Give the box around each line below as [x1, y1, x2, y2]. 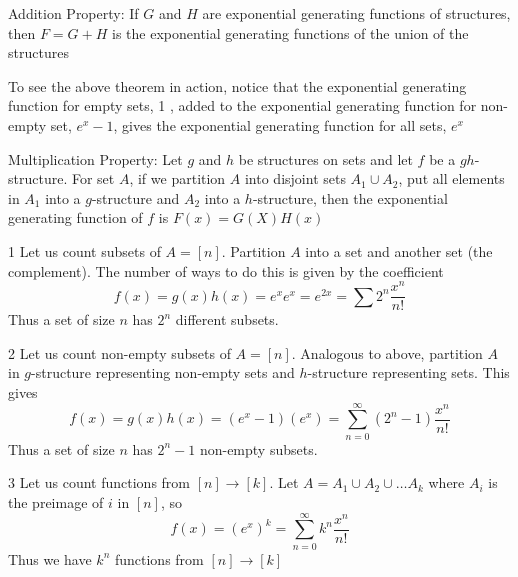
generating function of [8, 207, 143, 228]
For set [71, 168, 115, 189]
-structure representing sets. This [307, 362, 510, 383]
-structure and [91, 187, 180, 208]
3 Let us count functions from [8, 472, 190, 493]
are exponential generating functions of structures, [202, 3, 511, 23]
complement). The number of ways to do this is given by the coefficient [8, 260, 444, 281]
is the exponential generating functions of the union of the [112, 22, 469, 43]
